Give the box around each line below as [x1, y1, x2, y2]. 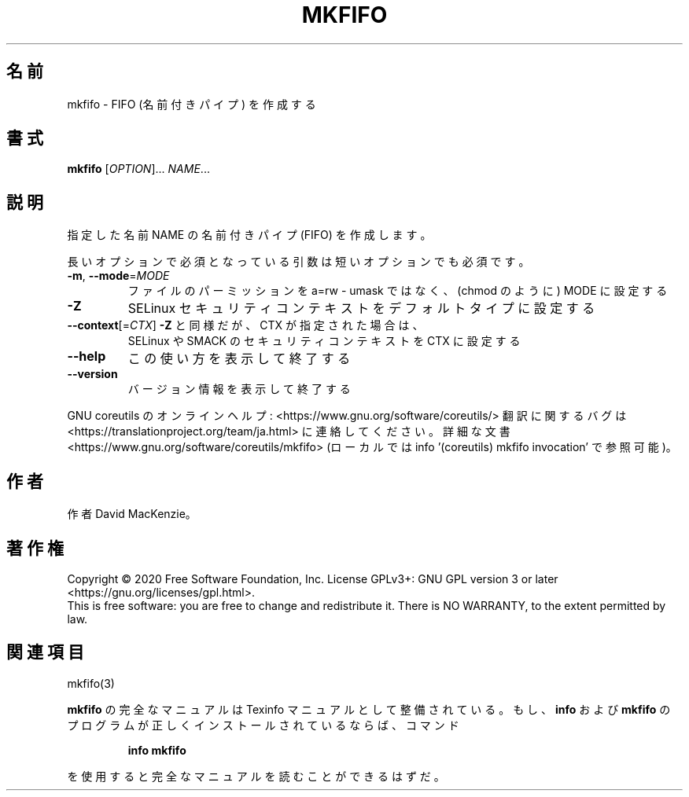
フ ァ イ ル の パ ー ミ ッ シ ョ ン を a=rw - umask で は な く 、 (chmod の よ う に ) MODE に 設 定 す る [127, 284, 668, 298]
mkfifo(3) [67, 676, 115, 690]
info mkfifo [127, 743, 186, 757]
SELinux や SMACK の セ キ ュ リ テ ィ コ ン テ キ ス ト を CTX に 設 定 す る [127, 334, 521, 348]
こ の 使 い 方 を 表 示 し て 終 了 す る [127, 351, 351, 367]
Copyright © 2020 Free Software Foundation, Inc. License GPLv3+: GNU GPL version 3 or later [67, 571, 558, 586]
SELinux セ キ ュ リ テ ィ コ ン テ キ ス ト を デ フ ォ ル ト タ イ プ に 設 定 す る [127, 300, 595, 317]
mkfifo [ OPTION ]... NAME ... [67, 162, 210, 176]
